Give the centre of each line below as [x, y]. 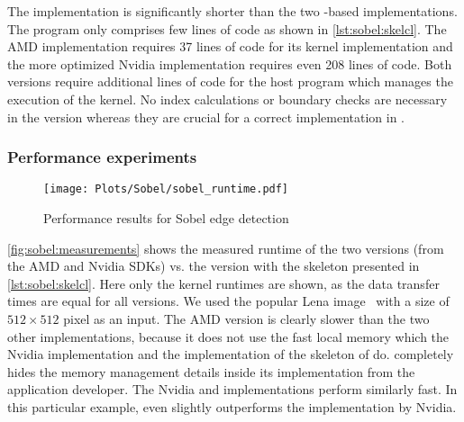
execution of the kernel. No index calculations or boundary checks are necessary [227, 99]
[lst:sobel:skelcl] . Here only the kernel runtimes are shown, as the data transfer [223, 283]
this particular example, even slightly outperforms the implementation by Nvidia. [232, 406]
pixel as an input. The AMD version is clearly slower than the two [246, 319]
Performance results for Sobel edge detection [166, 218]
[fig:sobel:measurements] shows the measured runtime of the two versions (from [226, 248]
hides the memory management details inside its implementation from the [211, 371]
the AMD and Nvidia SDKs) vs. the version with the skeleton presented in [214, 266]
